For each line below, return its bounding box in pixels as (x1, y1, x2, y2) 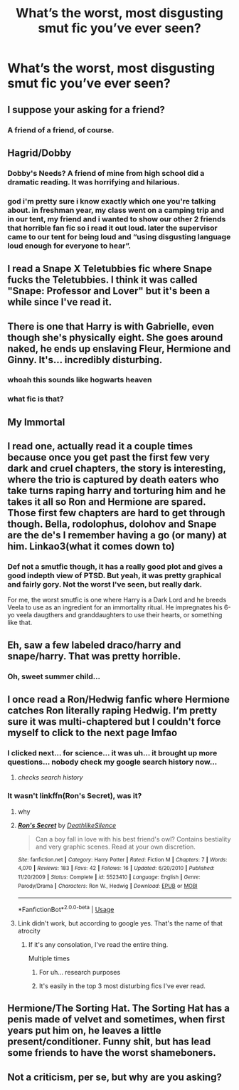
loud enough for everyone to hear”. (7, 241, 132, 251)
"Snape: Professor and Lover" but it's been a (7, 285, 211, 297)
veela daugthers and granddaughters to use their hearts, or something (16, 611, 223, 619)
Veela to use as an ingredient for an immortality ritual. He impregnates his (7, 603, 223, 612)
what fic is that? (7, 394, 64, 404)
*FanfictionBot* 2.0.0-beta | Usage (17, 904, 115, 914)
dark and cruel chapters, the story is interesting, (7, 463, 226, 475)
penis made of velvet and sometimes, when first (7, 1013, 225, 1026)
